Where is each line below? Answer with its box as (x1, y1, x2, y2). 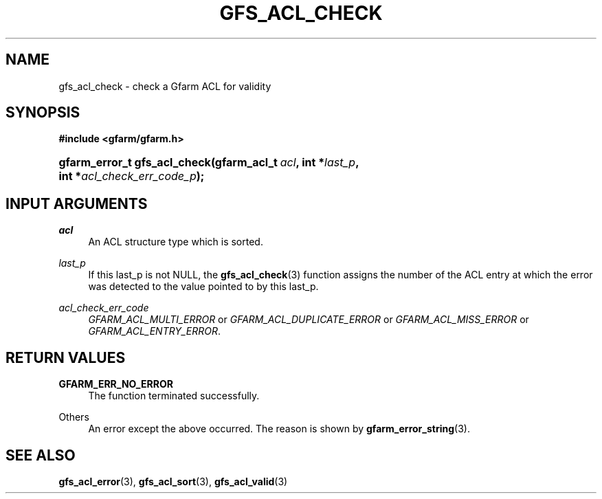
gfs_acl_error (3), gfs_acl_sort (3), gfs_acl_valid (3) (58, 475, 288, 487)
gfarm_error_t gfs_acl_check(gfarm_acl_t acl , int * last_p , (58, 155, 359, 170)
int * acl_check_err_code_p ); (58, 169, 205, 184)
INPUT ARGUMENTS (5, 195, 148, 212)
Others (58, 411, 89, 423)
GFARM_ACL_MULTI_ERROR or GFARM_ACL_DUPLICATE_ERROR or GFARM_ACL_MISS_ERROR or (88, 313, 529, 326)
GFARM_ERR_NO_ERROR (58, 378, 173, 390)
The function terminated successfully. (88, 390, 260, 402)
